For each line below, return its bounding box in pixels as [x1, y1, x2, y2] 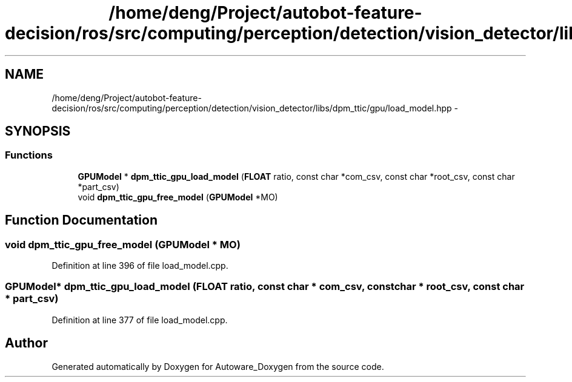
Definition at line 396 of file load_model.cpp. [52, 260, 228, 271]
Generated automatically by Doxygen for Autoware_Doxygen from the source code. [52, 361, 384, 372]
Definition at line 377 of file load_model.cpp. [52, 314, 228, 325]
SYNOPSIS [5, 123, 71, 139]
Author [5, 335, 48, 351]
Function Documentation [5, 212, 158, 228]
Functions [5, 149, 53, 162]
